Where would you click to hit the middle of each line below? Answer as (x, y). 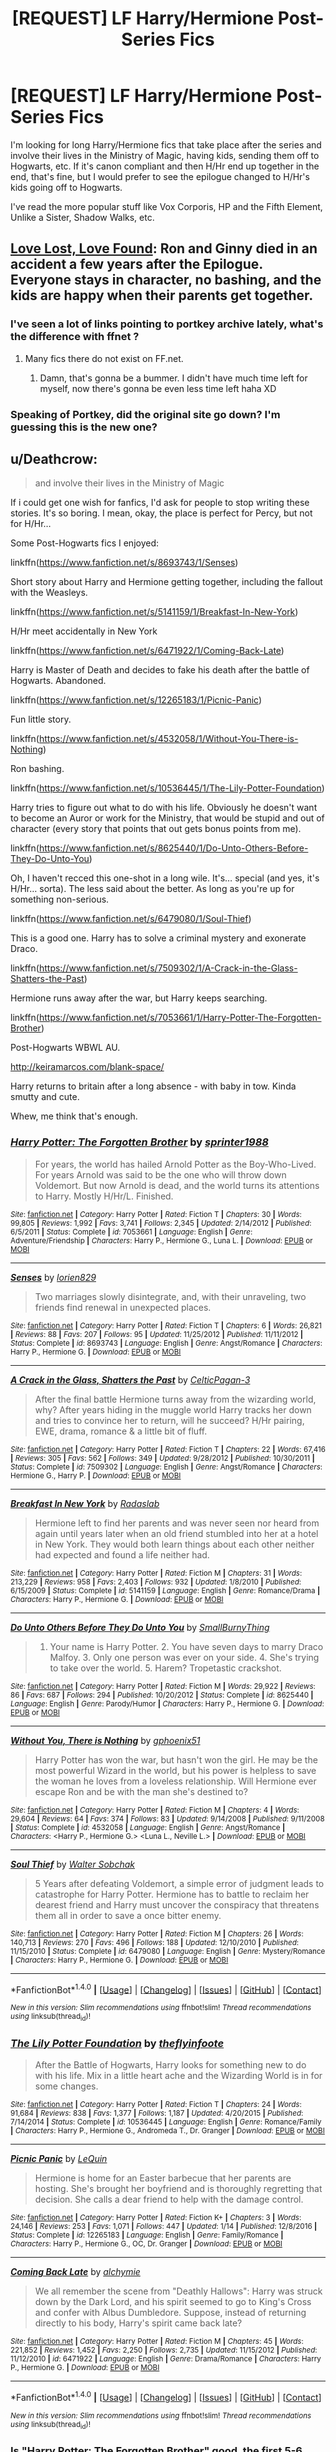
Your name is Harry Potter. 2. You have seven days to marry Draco (186, 1646)
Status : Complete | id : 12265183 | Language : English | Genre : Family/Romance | (147, 2235)
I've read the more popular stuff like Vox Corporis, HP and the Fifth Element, (166, 206)
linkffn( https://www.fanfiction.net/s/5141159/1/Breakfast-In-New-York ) (154, 612)
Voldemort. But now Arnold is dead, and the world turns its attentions (177, 1185)
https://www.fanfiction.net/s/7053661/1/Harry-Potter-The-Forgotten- (180, 1018)
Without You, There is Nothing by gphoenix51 (105, 1740)
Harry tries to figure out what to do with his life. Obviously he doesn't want (164, 808)
